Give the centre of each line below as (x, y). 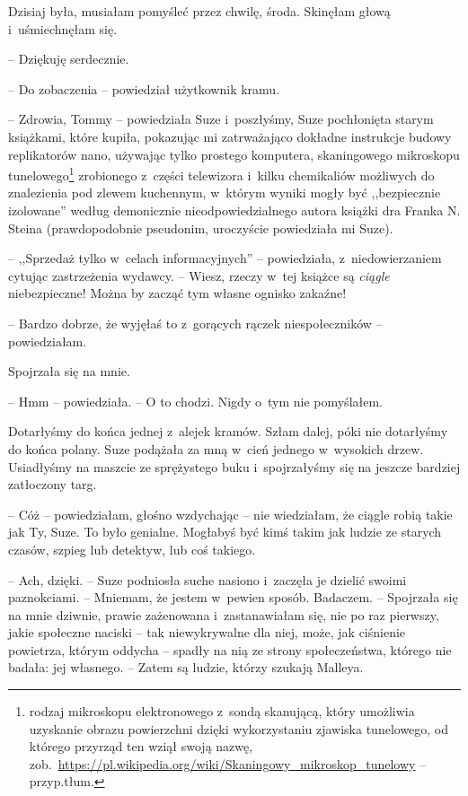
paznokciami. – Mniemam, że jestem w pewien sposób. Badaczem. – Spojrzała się (233, 597)
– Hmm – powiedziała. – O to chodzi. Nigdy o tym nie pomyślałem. (196, 401)
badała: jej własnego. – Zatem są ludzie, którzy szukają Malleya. (186, 667)
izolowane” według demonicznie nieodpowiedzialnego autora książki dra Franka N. (234, 210)
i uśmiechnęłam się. (63, 28)
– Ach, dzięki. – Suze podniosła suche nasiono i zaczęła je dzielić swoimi (208, 579)
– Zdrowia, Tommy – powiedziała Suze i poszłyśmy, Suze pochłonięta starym (221, 119)
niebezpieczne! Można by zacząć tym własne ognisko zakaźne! (177, 293)
